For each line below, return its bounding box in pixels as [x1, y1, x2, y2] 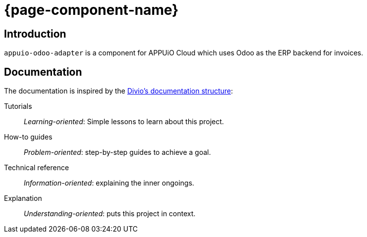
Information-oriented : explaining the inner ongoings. [24, 179, 195, 188]
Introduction [4, 27, 66, 40]
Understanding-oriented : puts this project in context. [24, 209, 196, 218]
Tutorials [4, 102, 32, 111]
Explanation [4, 194, 42, 203]
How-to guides [4, 133, 52, 142]
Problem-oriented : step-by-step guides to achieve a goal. [24, 148, 211, 157]
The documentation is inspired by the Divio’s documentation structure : [4, 87, 233, 95]
